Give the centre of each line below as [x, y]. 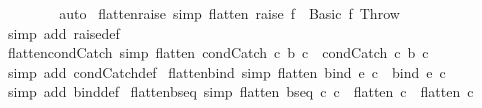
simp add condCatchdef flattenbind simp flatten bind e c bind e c [226, 71]
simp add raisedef [63, 32]
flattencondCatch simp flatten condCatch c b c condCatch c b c [218, 52]
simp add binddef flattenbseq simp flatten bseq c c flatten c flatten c [240, 91]
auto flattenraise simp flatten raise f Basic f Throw [229, 13]
